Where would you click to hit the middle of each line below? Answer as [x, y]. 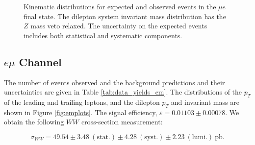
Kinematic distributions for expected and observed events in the [120, 6]
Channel [40, 61]
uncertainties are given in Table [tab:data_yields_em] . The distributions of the [123, 92]
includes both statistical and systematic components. [103, 35]
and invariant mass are [205, 102]
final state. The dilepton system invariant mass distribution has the [125, 16]
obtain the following [34, 122]
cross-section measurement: [122, 122]
